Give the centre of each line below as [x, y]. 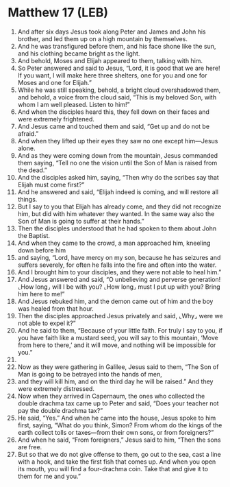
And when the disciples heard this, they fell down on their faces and [113, 112]
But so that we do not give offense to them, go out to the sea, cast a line [119, 454]
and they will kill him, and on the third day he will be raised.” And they [115, 381]
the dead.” [32, 170]
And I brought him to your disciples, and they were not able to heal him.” [119, 272]
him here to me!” [41, 294]
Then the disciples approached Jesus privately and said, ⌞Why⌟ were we [120, 316]
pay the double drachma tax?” [60, 410]
